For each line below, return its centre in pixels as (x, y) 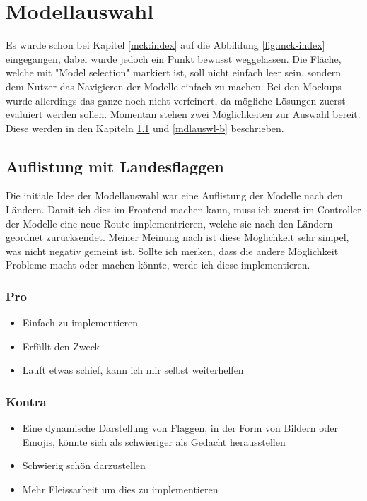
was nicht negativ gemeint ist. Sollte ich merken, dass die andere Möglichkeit (172, 250)
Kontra (26, 401)
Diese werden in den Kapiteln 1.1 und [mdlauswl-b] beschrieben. (145, 128)
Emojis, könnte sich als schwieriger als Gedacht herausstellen (154, 441)
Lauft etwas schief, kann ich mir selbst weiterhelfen (133, 370)
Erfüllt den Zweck (61, 346)
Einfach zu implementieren (80, 323)
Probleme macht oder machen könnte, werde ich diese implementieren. (158, 265)
